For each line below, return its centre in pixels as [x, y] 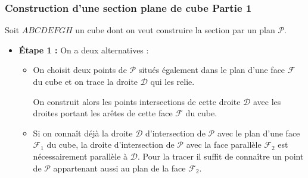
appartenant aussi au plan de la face [119, 168]
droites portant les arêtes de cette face [103, 113]
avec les [267, 101]
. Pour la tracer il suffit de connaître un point [220, 156]
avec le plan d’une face [259, 133]
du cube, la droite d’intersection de [111, 144]
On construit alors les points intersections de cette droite [137, 101]
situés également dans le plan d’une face [212, 70]
